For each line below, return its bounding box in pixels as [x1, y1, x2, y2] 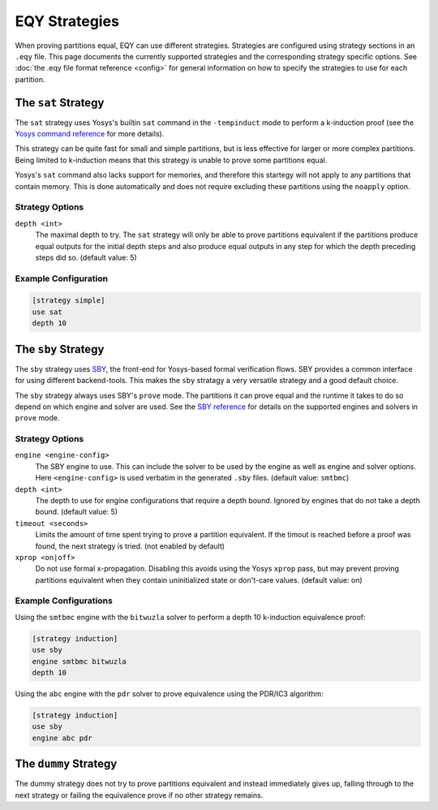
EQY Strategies [15, 12, 119, 30]
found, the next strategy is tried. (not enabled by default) [35, 541, 225, 551]
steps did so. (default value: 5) [35, 252, 137, 262]
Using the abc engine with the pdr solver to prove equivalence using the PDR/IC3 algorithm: [15, 689, 324, 698]
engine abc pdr [32, 733, 92, 743]
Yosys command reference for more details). [15, 129, 165, 139]
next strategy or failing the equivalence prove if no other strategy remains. [15, 790, 264, 799]
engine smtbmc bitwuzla [32, 657, 127, 666]
